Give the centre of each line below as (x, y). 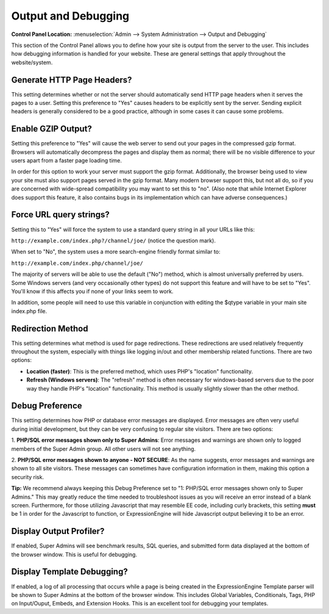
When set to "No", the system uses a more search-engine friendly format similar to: (116, 252)
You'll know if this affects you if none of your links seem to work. (92, 291)
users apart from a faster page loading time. (66, 161)
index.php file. (29, 311)
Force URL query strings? (60, 215)
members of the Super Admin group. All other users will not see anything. (104, 449)
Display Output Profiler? (58, 531)
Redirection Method (50, 329)
